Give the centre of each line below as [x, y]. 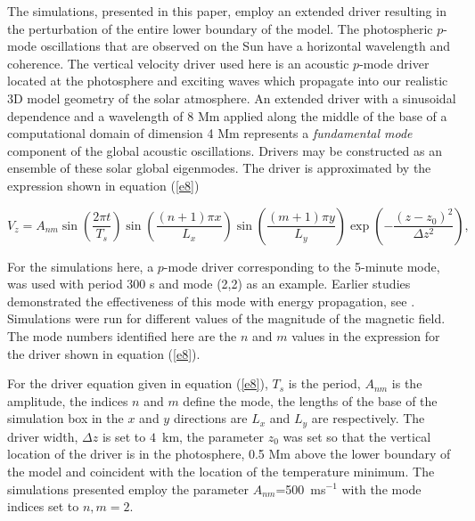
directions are [210, 418]
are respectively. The [368, 418]
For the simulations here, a [81, 266]
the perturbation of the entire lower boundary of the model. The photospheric [220, 28]
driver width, [43, 436]
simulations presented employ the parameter [128, 488]
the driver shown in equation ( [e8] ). [104, 353]
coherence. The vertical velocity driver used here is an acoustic [178, 63]
